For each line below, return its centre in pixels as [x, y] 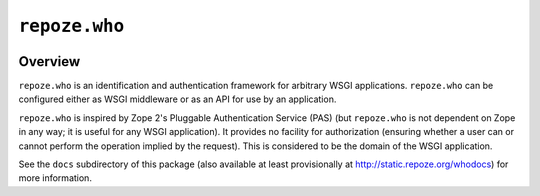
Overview [49, 61]
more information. [55, 178]
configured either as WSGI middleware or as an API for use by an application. [177, 99]
